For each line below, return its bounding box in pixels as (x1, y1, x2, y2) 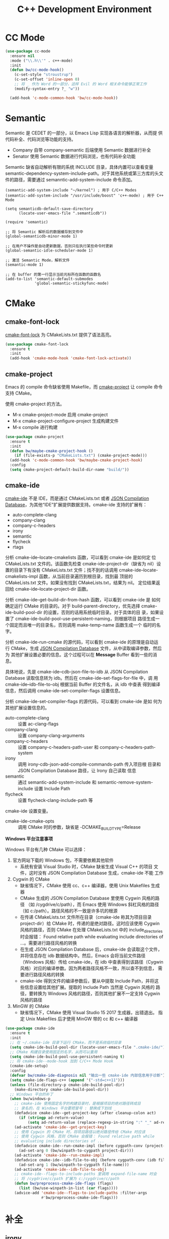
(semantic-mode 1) (5, 262, 44, 267)
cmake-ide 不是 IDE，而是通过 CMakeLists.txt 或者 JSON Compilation (5, 495, 149, 501)
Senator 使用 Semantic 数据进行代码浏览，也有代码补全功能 (12, 153, 136, 159)
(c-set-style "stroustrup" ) (14, 72, 73, 77)
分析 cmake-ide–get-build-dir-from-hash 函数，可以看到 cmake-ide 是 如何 (5, 596, 161, 602)
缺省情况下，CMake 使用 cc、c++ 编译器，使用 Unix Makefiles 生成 (20, 882, 160, 888)
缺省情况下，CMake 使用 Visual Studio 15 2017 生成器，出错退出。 (20, 1010, 157, 1016)
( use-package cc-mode (5, 49, 51, 54)
